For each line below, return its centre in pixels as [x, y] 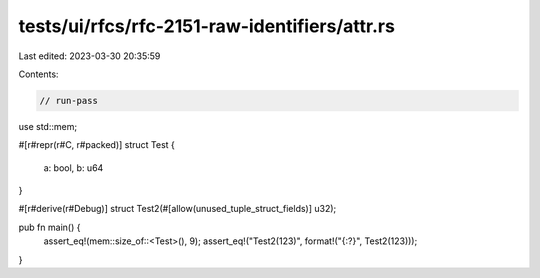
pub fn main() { [49, 227]
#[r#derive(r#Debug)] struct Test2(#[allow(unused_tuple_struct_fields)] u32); [177, 209]
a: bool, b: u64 [73, 167]
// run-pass [69, 100]
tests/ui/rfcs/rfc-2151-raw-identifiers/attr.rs [206, 26]
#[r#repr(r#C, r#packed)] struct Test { [96, 145]
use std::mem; [48, 126]
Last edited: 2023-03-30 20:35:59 [89, 56]
